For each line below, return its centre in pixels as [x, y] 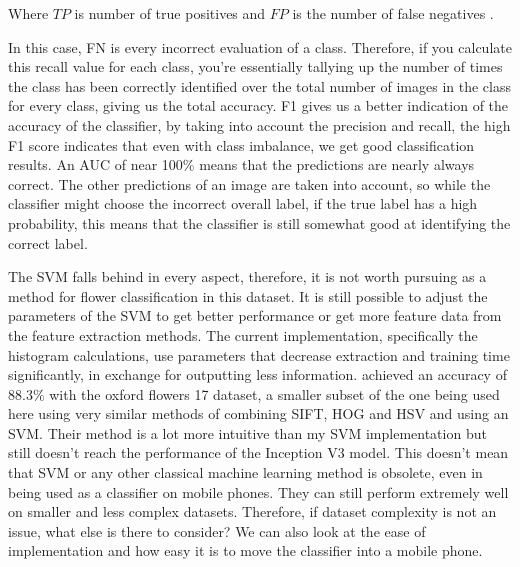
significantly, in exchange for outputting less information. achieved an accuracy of [257, 374]
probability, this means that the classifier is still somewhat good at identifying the [259, 222]
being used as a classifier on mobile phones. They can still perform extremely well [258, 491]
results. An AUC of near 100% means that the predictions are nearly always [241, 164]
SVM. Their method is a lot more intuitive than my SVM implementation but [247, 432]
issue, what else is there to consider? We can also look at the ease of [217, 530]
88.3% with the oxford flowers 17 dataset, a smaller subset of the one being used [254, 393]
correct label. [48, 242]
